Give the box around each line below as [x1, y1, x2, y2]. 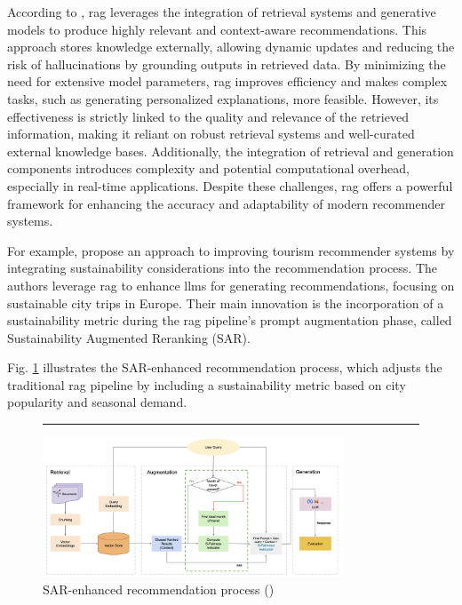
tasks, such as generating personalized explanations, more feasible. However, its [7, 89, 439, 107]
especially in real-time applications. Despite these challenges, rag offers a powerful [7, 176, 453, 195]
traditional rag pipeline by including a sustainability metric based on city [7, 375, 406, 394]
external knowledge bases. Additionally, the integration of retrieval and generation [7, 141, 454, 160]
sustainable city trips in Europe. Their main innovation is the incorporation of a [7, 293, 444, 312]
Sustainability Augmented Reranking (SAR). [7, 328, 251, 346]
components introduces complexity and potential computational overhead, [7, 159, 410, 178]
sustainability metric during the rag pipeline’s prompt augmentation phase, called [7, 311, 452, 330]
